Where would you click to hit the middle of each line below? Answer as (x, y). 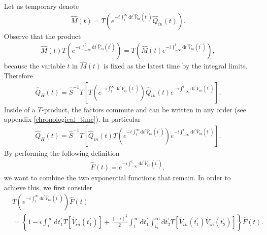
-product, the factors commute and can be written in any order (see (144, 109)
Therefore (18, 76)
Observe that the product (43, 36)
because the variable (34, 66)
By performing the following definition (62, 152)
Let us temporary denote (42, 6)
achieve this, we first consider (48, 187)
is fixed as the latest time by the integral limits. (176, 66)
